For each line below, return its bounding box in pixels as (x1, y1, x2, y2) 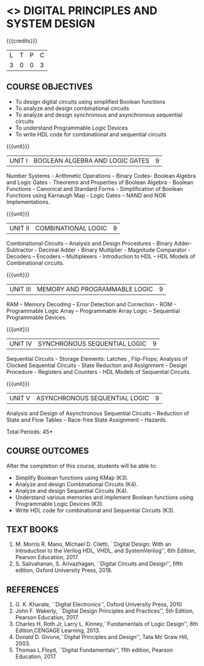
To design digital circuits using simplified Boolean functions (15, 98, 165, 105)
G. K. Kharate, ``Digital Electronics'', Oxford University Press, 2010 (15, 601, 183, 608)
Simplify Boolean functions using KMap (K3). (15, 474, 129, 481)
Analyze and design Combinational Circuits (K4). (15, 480, 138, 488)
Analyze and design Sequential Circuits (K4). (15, 487, 129, 494)
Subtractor (6, 246, 34, 254)
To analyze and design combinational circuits (15, 104, 130, 112)
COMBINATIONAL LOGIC (35, 223, 107, 232)
